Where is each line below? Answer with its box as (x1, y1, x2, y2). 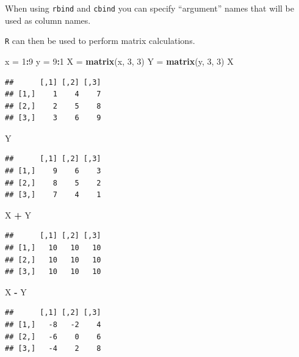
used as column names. (5, 13, 91, 26)
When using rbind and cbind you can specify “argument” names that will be (5, 2, 294, 14)
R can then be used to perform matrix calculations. (5, 34, 195, 47)
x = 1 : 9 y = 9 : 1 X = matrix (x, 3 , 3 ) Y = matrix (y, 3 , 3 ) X (5, 54, 234, 67)
